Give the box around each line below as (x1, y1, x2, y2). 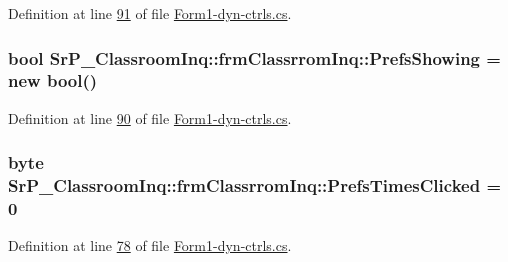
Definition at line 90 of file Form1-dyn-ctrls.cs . (8, 107, 292, 128)
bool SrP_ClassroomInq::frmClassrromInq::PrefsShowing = (8, 45, 501, 70)
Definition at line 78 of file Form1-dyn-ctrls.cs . (8, 235, 292, 256)
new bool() (8, 68, 98, 93)
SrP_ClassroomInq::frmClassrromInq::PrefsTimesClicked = (8, 173, 502, 198)
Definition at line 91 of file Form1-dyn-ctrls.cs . (8, 3, 292, 23)
